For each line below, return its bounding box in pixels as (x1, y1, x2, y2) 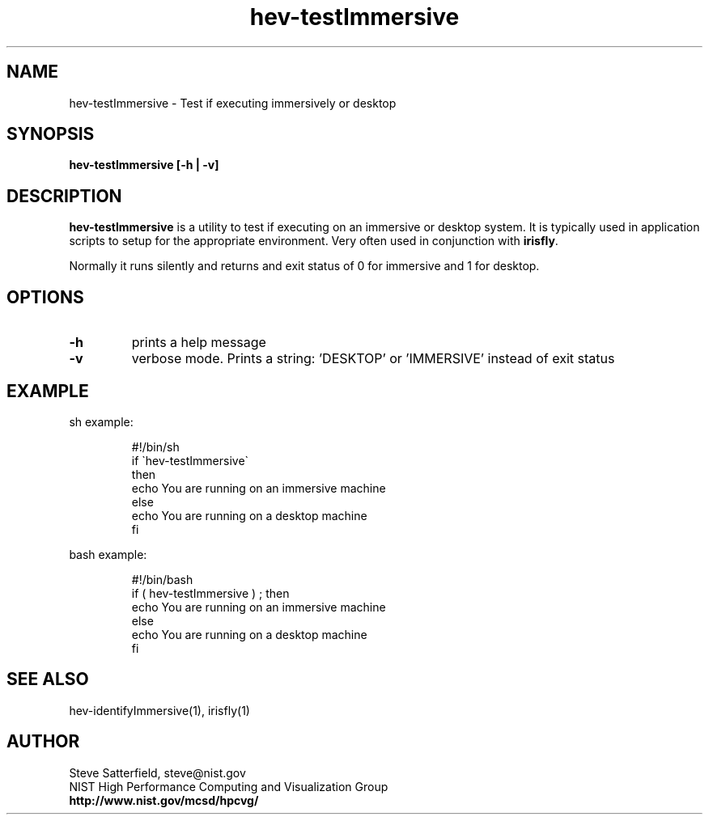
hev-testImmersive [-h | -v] (69, 158, 219, 172)
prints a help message (131, 334, 266, 351)
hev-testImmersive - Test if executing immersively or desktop (69, 95, 397, 110)
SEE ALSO (6, 669, 89, 690)
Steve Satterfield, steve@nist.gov (69, 765, 246, 780)
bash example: (69, 547, 147, 561)
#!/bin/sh (131, 439, 180, 454)
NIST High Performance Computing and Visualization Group (69, 779, 388, 793)
